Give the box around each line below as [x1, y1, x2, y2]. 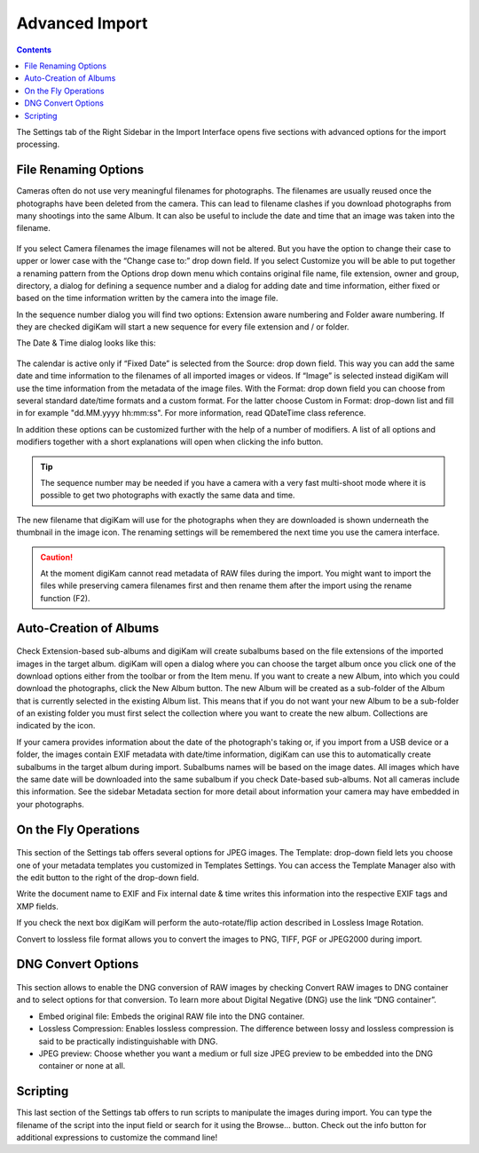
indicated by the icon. [16, 720, 96, 731]
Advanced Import [16, 13, 148, 33]
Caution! [40, 552, 74, 562]
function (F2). [40, 592, 90, 603]
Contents [16, 44, 52, 55]
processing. [16, 139, 60, 150]
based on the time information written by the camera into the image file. [16, 293, 279, 304]
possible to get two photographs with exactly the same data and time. [40, 489, 295, 501]
